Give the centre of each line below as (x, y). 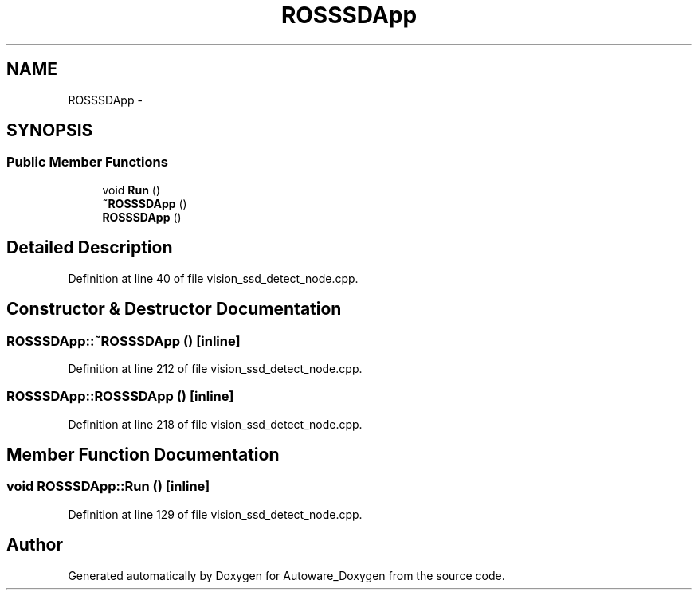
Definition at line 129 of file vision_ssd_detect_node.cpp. (215, 514)
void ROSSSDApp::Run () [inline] (108, 486)
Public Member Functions (87, 162)
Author (35, 545)
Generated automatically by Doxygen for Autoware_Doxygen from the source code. (286, 575)
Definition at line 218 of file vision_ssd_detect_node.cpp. (215, 424)
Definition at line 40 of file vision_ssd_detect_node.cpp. (213, 278)
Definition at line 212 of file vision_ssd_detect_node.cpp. (215, 368)
